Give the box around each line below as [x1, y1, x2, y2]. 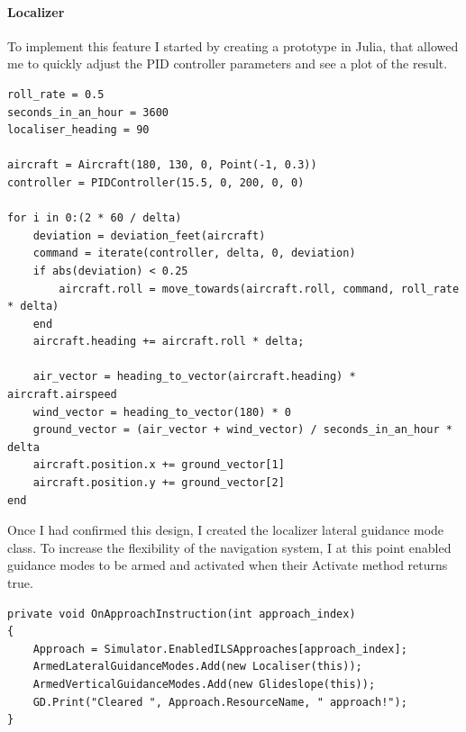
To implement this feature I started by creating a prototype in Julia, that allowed [7, 36, 459, 55]
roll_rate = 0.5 [7, 87, 105, 101]
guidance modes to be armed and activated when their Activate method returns [7, 556, 448, 574]
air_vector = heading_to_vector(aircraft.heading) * [32, 370, 356, 384]
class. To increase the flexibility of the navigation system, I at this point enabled [7, 538, 452, 556]
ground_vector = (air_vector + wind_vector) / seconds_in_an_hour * [32, 423, 452, 437]
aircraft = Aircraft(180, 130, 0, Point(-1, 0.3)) [7, 158, 317, 172]
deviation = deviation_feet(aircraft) [32, 229, 266, 242]
